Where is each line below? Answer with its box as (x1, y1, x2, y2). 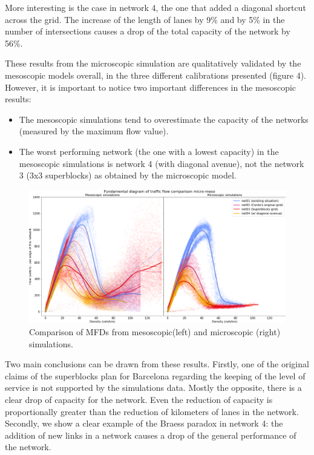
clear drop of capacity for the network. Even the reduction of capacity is (5, 393, 273, 405)
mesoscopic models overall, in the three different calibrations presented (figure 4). (5, 68, 306, 81)
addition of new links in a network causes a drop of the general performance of (5, 428, 296, 441)
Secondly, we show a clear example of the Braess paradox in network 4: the (5, 417, 283, 430)
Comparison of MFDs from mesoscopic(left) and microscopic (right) (29, 326, 281, 338)
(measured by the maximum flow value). (19, 125, 169, 137)
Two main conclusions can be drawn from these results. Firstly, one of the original (5, 358, 309, 370)
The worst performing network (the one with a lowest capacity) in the (19, 145, 279, 157)
